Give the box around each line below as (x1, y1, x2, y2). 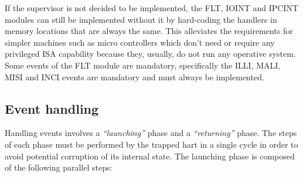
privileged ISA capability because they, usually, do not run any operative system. (5, 47, 296, 60)
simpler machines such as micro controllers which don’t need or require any (5, 36, 275, 48)
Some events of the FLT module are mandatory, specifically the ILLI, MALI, (5, 59, 281, 71)
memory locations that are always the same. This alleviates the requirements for (5, 25, 293, 37)
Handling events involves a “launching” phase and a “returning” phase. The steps (5, 127, 297, 139)
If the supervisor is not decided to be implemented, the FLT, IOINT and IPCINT (5, 2, 298, 13)
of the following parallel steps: (5, 161, 113, 173)
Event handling (5, 99, 99, 117)
